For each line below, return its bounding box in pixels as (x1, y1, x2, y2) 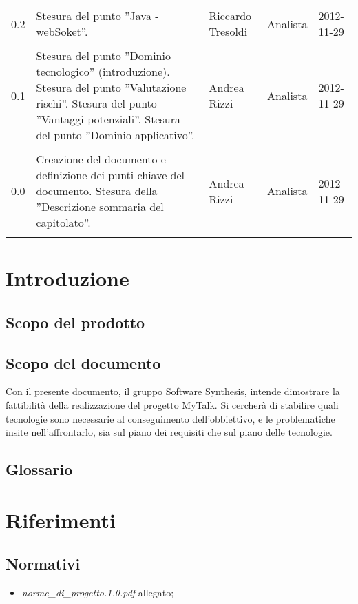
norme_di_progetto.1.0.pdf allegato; (21, 585, 174, 600)
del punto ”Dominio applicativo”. (36, 127, 195, 143)
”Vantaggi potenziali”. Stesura (36, 111, 180, 127)
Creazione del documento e (36, 151, 166, 167)
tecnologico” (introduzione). (36, 63, 170, 79)
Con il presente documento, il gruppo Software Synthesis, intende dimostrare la (6, 384, 340, 399)
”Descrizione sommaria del (36, 199, 164, 214)
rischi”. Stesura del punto (36, 95, 157, 111)
